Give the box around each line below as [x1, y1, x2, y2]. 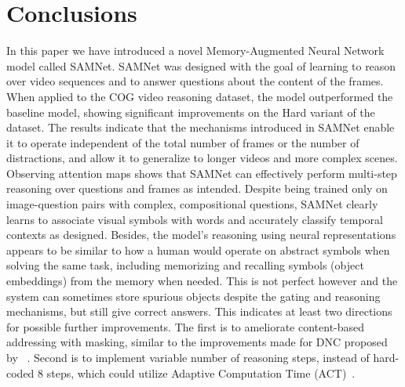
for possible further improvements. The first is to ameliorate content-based [6, 318, 365, 335]
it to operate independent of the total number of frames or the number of [6, 134, 359, 150]
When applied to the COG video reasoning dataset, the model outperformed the [6, 88, 393, 104]
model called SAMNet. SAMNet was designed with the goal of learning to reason [6, 57, 396, 74]
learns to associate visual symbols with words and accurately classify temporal [6, 211, 383, 227]
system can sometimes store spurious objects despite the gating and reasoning [6, 288, 381, 304]
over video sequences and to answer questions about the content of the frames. [6, 73, 384, 89]
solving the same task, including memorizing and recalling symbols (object [6, 257, 364, 273]
